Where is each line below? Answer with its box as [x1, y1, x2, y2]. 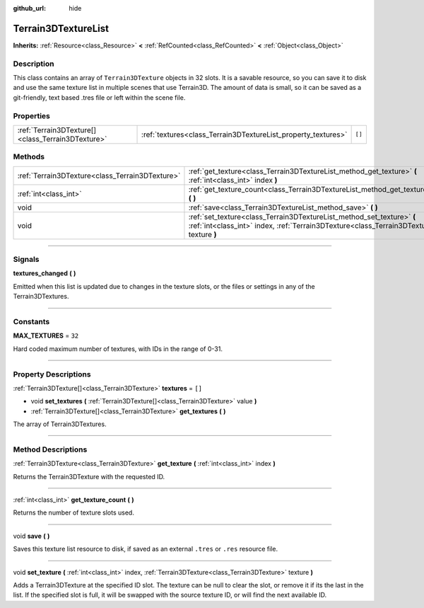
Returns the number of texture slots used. [13, 508, 134, 517]
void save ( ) [13, 532, 50, 540]
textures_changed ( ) [13, 269, 76, 277]
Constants [13, 317, 50, 327]
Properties [13, 110, 51, 120]
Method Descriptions [13, 444, 88, 454]
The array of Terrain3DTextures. [13, 420, 107, 428]
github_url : [13, 4, 46, 12]
